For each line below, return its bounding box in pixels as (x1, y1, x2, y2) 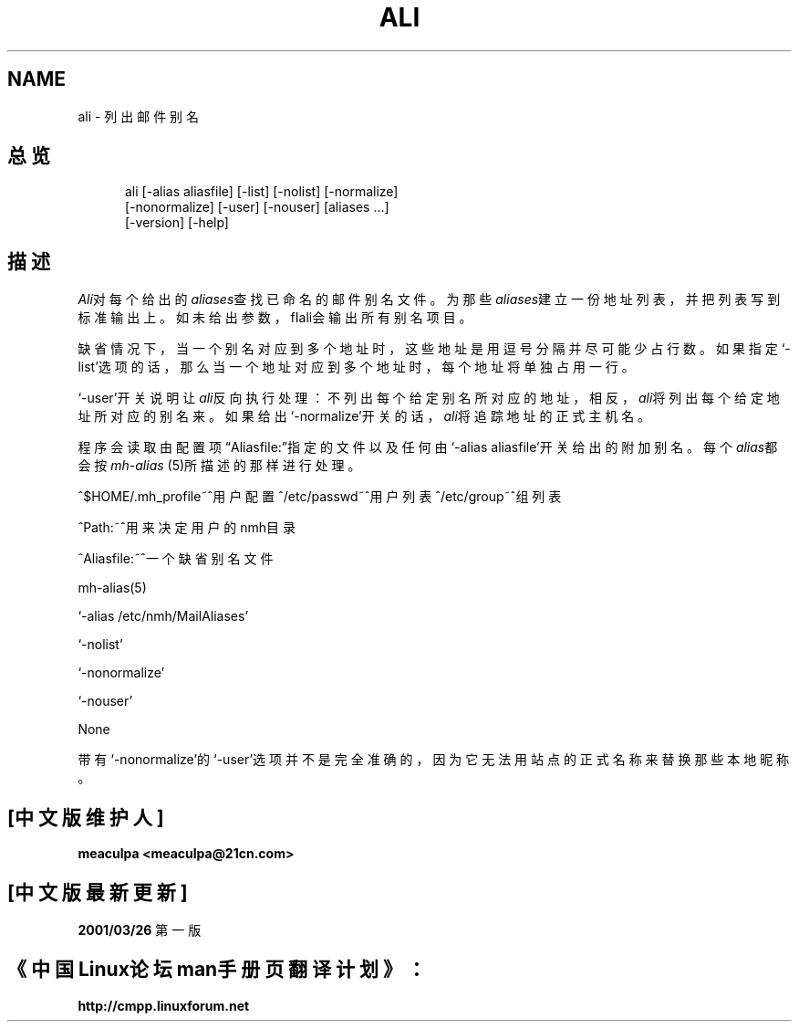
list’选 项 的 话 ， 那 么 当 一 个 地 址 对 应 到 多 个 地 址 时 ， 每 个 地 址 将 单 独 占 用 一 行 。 (78, 359, 635, 375)
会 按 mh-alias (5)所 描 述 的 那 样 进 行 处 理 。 (78, 457, 361, 474)
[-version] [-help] (125, 215, 229, 231)
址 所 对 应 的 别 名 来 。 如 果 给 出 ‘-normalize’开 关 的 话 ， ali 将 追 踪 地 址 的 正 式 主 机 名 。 (78, 408, 651, 425)
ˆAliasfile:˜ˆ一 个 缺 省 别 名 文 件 (78, 551, 274, 567)
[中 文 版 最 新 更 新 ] (7, 880, 188, 904)
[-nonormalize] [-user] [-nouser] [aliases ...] (125, 199, 389, 215)
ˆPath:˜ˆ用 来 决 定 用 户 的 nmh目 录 (78, 520, 296, 536)
